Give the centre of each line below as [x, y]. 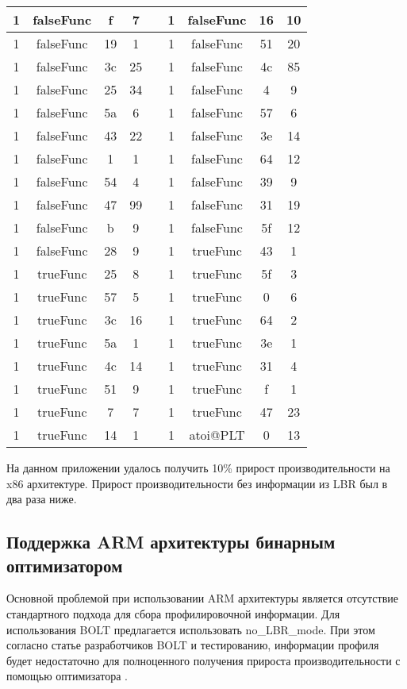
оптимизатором [65, 565]
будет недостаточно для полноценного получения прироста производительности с [203, 660]
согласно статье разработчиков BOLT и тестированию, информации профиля [193, 645]
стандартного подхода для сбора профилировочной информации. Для [173, 613]
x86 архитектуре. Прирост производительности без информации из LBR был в [197, 483]
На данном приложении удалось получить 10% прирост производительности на [198, 468]
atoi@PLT [217, 435]
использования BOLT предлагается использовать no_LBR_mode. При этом [191, 629]
